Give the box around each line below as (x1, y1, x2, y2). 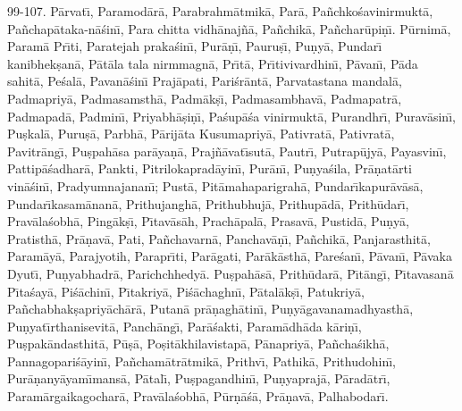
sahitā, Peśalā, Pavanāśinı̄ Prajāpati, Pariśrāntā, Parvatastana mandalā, (7, 71, 402, 90)
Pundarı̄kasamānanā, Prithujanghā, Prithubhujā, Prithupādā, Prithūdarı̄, (7, 194, 409, 213)
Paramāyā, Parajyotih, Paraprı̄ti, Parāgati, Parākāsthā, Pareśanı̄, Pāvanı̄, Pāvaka (7, 247, 452, 265)
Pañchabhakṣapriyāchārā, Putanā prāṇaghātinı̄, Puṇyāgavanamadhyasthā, (7, 299, 414, 318)
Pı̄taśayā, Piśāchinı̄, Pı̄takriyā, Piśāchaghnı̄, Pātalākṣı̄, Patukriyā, (7, 281, 365, 300)
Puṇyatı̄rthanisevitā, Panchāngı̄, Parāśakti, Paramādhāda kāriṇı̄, (7, 316, 362, 335)
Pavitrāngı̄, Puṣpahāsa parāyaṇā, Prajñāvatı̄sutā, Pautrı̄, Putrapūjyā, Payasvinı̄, (7, 141, 447, 160)
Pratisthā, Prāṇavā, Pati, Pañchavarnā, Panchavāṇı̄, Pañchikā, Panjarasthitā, (7, 229, 431, 247)
